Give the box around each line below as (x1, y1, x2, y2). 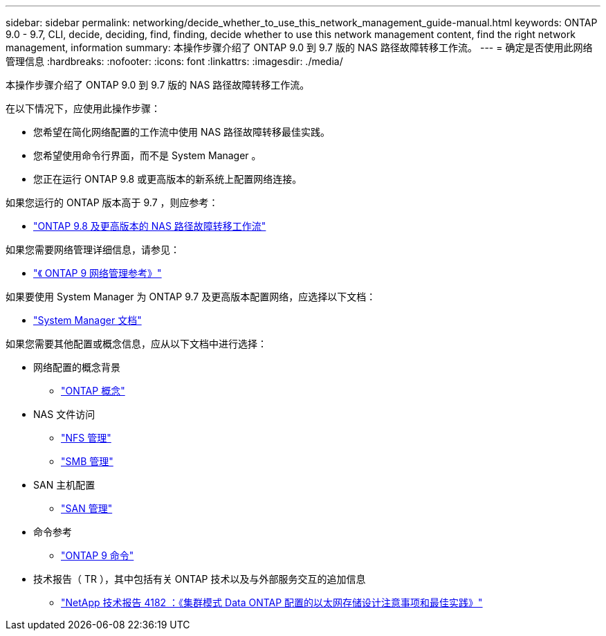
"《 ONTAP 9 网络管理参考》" (33, 267, 162, 279)
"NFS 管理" (61, 432, 111, 444)
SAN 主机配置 (33, 479, 95, 491)
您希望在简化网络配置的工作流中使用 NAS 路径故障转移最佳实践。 (33, 126, 331, 138)
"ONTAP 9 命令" (61, 549, 134, 561)
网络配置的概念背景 (33, 361, 120, 373)
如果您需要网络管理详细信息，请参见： (6, 244, 180, 255)
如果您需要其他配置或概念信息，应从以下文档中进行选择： (6, 338, 267, 349)
